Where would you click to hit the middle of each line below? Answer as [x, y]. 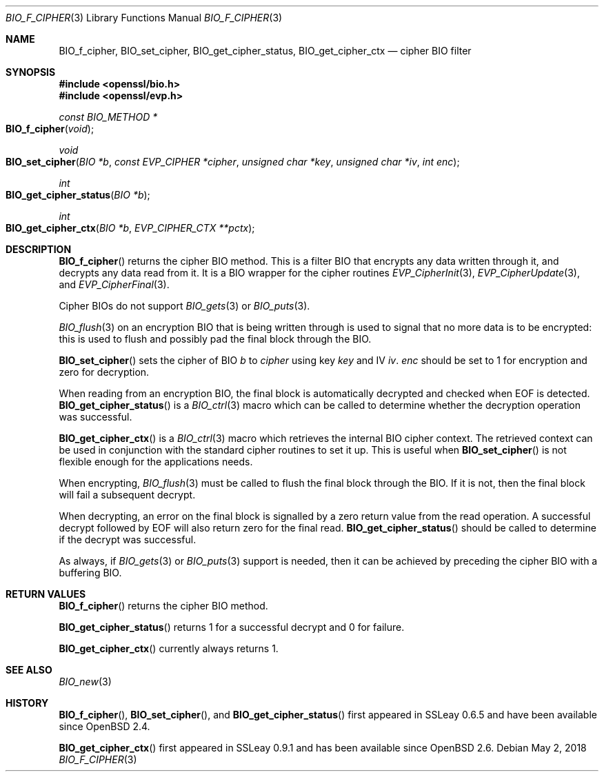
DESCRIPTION [39, 249]
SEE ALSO [29, 670]
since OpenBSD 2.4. [104, 726]
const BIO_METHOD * [108, 117]
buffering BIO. [90, 573]
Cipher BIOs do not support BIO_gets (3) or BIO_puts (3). [184, 306]
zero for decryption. [104, 372]
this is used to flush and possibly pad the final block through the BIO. [215, 339]
